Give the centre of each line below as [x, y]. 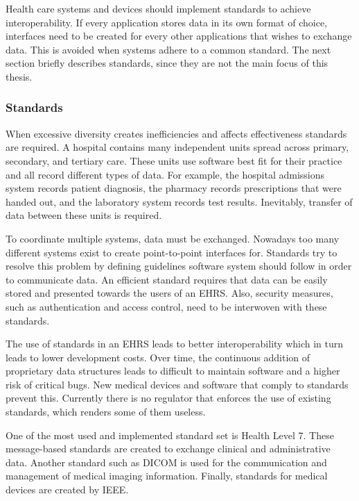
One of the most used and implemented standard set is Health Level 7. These [170, 435]
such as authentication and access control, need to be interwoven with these [166, 306]
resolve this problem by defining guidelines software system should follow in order [179, 266]
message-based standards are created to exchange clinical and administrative [168, 449]
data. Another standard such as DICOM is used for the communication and [166, 462]
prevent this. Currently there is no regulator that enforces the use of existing [168, 398]
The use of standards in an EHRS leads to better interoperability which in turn [175, 344]
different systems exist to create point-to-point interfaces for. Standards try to [172, 252]
